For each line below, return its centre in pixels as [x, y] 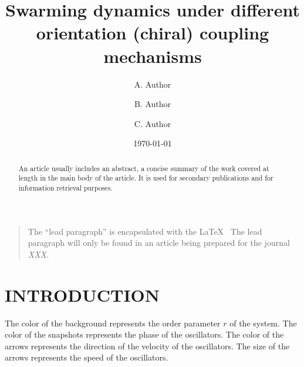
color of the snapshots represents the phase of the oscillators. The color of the [144, 334]
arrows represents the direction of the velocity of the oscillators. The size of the [147, 346]
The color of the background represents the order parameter [113, 323]
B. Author [153, 104]
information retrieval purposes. [65, 187]
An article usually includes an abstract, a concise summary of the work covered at [144, 168]
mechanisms [153, 56]
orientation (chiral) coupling [153, 33]
